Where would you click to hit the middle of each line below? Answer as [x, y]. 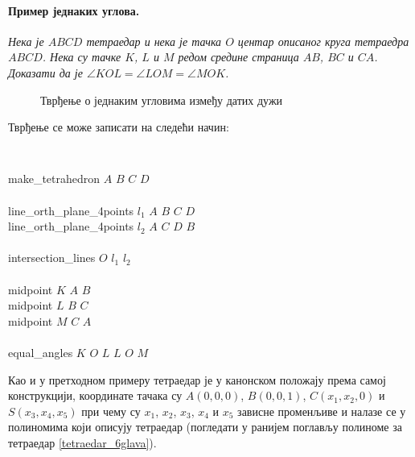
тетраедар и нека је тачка [154, 41]
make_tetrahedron [54, 179]
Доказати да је [45, 72]
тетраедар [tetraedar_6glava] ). [82, 442]
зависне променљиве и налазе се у [322, 411]
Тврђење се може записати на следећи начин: [119, 127]
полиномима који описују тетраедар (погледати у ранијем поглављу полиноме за [205, 427]
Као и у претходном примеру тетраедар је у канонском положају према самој [197, 379]
